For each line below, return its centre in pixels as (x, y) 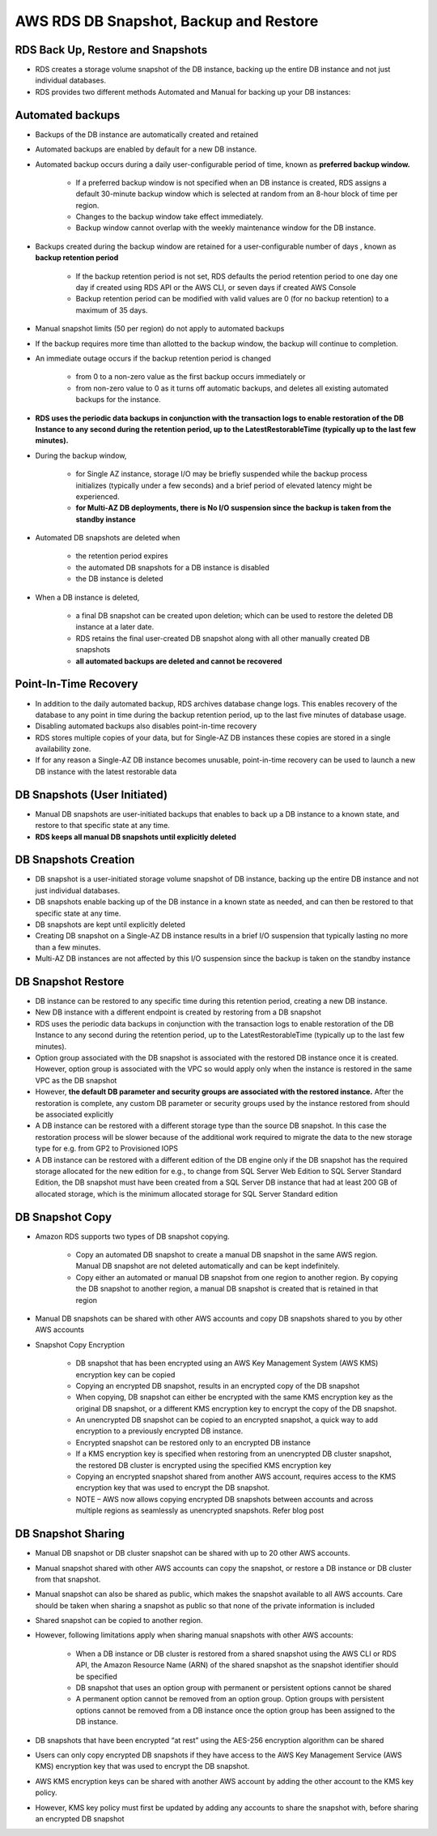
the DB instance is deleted (119, 579)
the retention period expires (122, 556)
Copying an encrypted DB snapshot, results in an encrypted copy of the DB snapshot (218, 1386)
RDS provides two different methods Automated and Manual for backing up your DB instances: (193, 92)
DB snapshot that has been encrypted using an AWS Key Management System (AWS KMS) (227, 1363)
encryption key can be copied (125, 1374)
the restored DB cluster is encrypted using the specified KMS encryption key (204, 1465)
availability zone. (63, 749)
